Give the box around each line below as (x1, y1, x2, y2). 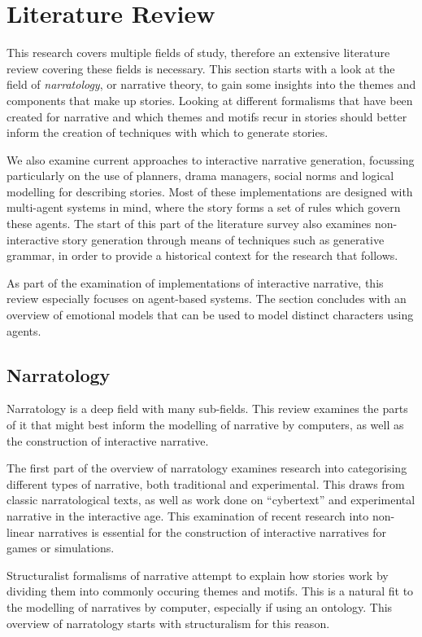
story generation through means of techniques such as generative (62, 231, 385, 248)
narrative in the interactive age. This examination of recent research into (7, 507, 369, 524)
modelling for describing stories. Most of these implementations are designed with (7, 182, 413, 200)
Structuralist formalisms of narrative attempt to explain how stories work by (7, 566, 389, 583)
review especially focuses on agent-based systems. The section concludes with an (7, 290, 407, 307)
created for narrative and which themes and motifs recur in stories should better (7, 108, 407, 125)
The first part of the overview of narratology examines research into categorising (7, 459, 407, 477)
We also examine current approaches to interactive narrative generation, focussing (7, 151, 415, 168)
